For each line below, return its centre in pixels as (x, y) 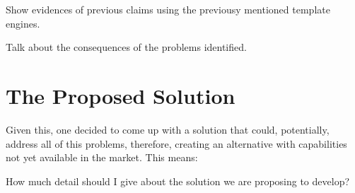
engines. (23, 23)
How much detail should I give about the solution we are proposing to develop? (178, 181)
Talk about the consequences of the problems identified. (126, 47)
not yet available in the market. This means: (102, 157)
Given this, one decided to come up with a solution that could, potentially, (168, 129)
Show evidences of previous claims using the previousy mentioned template (168, 9)
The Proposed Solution (121, 95)
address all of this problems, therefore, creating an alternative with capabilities (176, 143)
